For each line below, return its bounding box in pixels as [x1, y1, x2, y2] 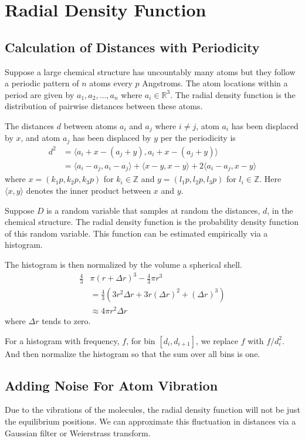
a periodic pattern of [5, 77, 79, 89]
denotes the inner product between [26, 184, 151, 196]
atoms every [89, 77, 133, 89]
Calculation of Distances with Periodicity [5, 38, 260, 56]
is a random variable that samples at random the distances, [46, 204, 260, 216]
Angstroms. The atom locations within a [142, 77, 288, 89]
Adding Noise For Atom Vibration [5, 376, 218, 394]
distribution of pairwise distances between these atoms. [5, 100, 203, 112]
